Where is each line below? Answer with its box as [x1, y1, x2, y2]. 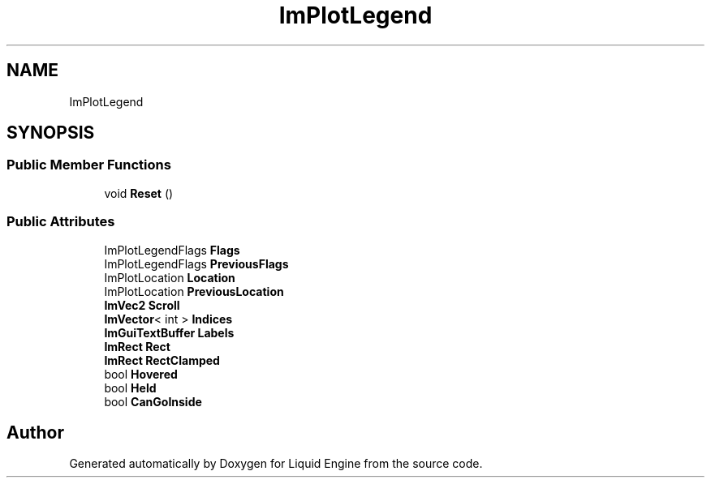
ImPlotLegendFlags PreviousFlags [104, 256, 289, 271]
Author [6, 422, 64, 443]
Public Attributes [6, 213, 115, 230]
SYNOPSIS [6, 122, 95, 143]
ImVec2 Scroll [104, 298, 180, 312]
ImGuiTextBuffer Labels [104, 325, 235, 340]
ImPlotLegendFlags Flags [104, 242, 240, 257]
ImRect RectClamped [104, 353, 220, 367]
